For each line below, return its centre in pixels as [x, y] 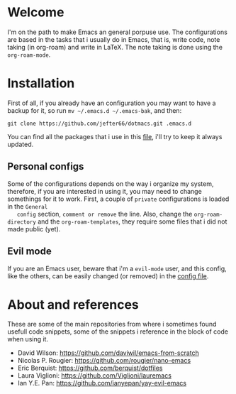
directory [22, 222]
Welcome [36, 12]
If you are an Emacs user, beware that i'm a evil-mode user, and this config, [117, 268]
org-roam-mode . [29, 55]
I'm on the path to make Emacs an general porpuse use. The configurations [118, 32]
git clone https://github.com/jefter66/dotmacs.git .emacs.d [100, 124]
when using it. [28, 339]
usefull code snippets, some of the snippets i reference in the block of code [118, 332]
